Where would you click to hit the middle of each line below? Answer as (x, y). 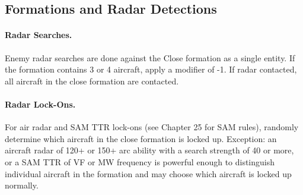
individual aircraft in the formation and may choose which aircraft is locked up (148, 173)
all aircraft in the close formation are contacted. (92, 81)
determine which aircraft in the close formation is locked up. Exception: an (141, 138)
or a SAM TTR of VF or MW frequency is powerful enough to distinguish (140, 161)
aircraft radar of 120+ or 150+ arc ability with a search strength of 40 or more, (149, 150)
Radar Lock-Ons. (40, 104)
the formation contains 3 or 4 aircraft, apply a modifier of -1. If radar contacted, (151, 69)
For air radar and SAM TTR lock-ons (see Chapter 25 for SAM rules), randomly (152, 127)
